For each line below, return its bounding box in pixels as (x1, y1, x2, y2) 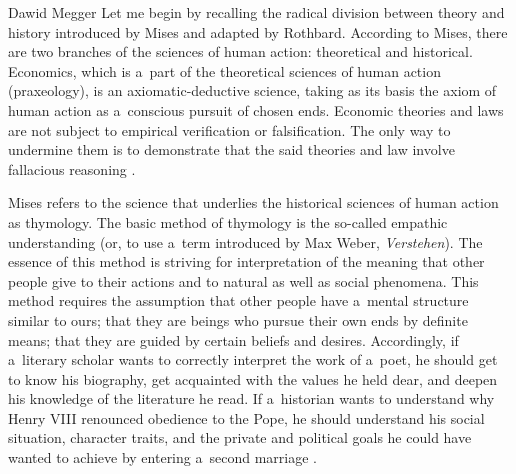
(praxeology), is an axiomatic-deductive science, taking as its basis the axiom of (8, 80, 497, 101)
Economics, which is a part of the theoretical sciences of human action (8, 60, 441, 81)
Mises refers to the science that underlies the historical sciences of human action (8, 192, 499, 213)
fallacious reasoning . (8, 158, 136, 179)
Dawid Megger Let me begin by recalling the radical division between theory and (8, 2, 505, 22)
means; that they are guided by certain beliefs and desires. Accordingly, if (8, 329, 459, 350)
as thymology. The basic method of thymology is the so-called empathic (8, 211, 448, 232)
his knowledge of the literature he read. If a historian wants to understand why (8, 388, 495, 409)
